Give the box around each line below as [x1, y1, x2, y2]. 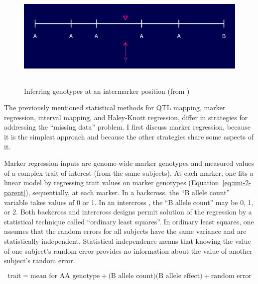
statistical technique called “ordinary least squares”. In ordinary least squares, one [4, 216, 254, 226]
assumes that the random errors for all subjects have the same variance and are [4, 226, 247, 236]
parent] [4, 187, 26, 197]
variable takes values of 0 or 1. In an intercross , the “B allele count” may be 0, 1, [4, 197, 254, 207]
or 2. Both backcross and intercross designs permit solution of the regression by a [4, 207, 252, 217]
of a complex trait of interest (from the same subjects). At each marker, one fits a [4, 167, 254, 178]
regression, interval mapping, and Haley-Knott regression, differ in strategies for [4, 112, 248, 122]
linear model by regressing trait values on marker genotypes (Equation [4, 177, 219, 188]
